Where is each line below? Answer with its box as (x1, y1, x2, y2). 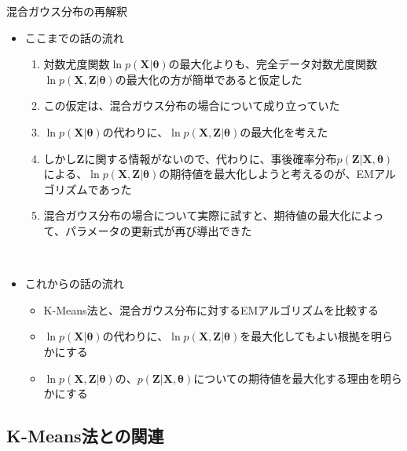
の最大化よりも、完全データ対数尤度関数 (168, 56, 377, 72)
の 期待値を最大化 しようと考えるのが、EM (159, 165, 374, 182)
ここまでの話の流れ (24, 29, 124, 45)
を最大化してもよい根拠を (240, 328, 372, 344)
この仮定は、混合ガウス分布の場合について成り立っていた (43, 97, 340, 114)
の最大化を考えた (240, 123, 328, 140)
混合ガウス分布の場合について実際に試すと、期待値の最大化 (43, 207, 351, 224)
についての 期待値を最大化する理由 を (193, 369, 380, 386)
